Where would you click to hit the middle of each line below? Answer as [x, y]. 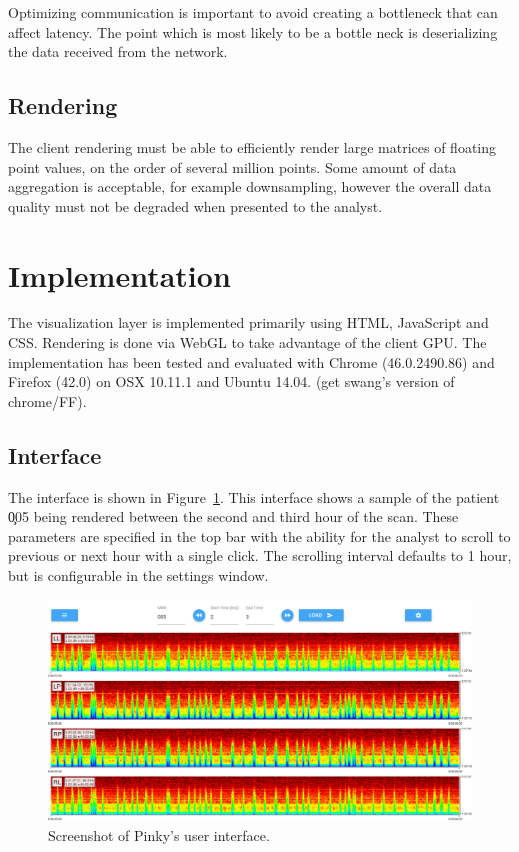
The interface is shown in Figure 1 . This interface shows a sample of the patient [254, 496]
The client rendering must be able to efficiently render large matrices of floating [252, 146]
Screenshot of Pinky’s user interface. [159, 834]
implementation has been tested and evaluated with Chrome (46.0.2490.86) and [251, 361]
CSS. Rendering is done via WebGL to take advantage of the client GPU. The [247, 342]
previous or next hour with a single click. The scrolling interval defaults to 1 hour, [260, 555]
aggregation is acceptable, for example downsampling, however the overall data [250, 186]
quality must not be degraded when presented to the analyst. [195, 205]
